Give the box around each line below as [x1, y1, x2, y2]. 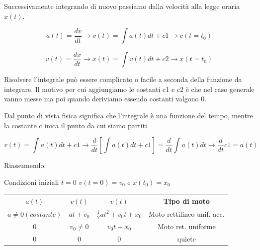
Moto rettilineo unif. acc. [149, 208, 225, 219]
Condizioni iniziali [4, 176, 59, 187]
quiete [177, 233, 196, 244]
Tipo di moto [163, 195, 210, 206]
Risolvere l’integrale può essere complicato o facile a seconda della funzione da [4, 74, 242, 84]
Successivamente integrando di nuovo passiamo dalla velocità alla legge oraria [4, 1, 240, 11]
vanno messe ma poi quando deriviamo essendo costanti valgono [4, 93, 199, 104]
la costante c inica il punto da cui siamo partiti [4, 120, 147, 130]
